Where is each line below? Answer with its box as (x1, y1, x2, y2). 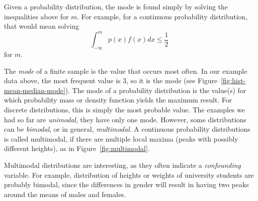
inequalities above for (4, 11, 69, 21)
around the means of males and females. (4, 189, 126, 199)
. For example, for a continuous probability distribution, (77, 11, 248, 21)
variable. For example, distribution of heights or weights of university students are (4, 169, 254, 180)
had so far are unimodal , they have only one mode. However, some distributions (4, 114, 247, 124)
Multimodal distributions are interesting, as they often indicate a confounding (4, 160, 241, 170)
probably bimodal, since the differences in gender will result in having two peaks (4, 179, 249, 190)
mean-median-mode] (4, 85, 66, 95)
